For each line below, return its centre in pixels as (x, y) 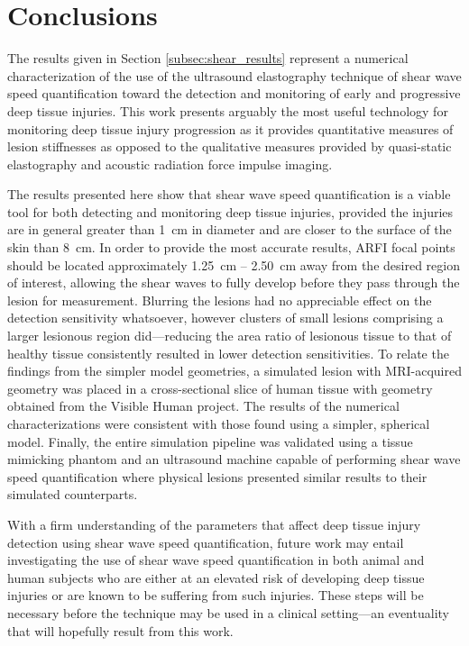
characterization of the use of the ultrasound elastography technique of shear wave (234, 75)
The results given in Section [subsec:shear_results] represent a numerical (208, 58)
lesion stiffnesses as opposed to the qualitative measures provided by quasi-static (230, 146)
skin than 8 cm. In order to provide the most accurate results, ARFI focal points (231, 247)
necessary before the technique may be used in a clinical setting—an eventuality (228, 612)
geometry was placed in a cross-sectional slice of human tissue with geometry (220, 388)
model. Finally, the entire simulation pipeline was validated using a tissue (210, 441)
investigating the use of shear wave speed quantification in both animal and (216, 560)
